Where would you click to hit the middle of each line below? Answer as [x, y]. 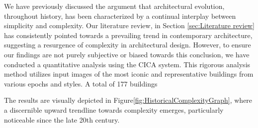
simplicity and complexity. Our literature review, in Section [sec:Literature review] [129, 25]
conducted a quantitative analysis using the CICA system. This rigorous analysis [127, 64]
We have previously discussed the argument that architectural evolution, [114, 6]
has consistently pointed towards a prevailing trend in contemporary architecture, [128, 35]
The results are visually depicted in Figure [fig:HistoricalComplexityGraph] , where [128, 100]
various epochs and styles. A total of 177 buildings [81, 83]
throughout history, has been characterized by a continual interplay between [120, 16]
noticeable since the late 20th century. [62, 119]
